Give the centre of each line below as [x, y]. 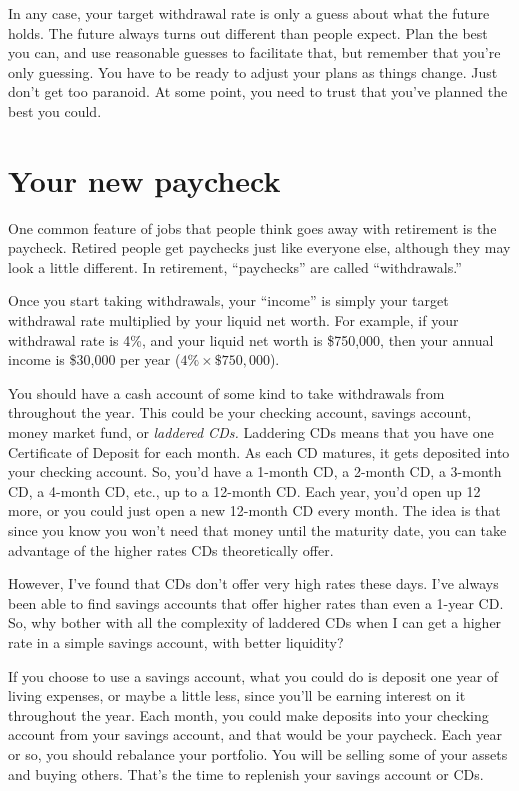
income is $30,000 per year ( [94, 359]
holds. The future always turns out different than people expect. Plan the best [248, 32]
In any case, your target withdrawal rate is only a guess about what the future [249, 13]
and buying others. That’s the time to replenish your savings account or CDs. [246, 773]
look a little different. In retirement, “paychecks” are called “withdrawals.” [235, 266]
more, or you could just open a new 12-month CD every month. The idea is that [254, 510]
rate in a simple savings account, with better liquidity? [176, 641]
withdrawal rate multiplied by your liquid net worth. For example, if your [233, 320]
